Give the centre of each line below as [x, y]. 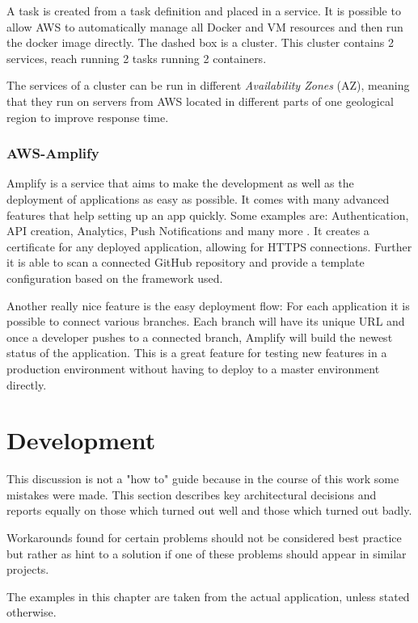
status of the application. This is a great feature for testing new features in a [197, 353]
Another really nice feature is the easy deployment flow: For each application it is [208, 305]
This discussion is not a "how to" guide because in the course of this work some [203, 479]
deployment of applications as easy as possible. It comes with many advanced [198, 198]
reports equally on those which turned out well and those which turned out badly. [209, 510]
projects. [28, 569]
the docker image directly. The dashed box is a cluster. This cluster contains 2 [200, 42]
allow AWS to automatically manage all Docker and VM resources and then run [205, 26]
